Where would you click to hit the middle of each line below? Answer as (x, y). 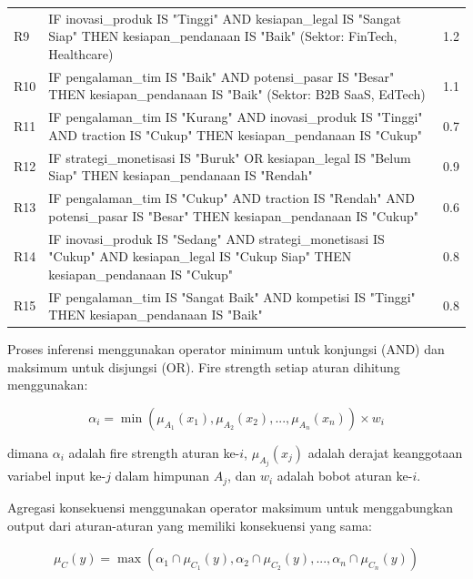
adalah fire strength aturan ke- (154, 453)
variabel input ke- (57, 476)
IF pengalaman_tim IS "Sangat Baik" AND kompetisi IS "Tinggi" (232, 296)
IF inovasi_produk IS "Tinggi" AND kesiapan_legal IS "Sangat (225, 18)
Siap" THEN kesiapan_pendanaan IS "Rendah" (181, 175)
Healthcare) (81, 53)
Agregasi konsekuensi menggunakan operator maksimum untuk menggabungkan (231, 507)
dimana (28, 453)
